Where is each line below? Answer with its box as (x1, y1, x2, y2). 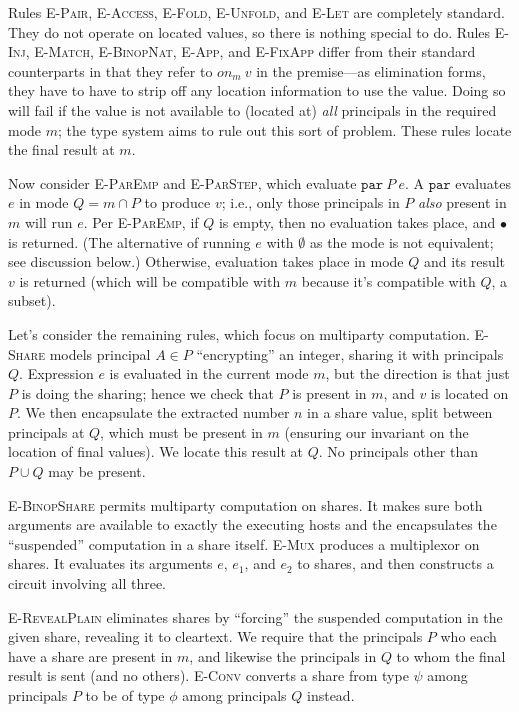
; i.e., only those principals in (221, 192, 400, 213)
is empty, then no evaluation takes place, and (218, 211, 496, 232)
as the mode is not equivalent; (309, 231, 494, 252)
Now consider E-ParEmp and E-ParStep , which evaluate (8, 172, 357, 193)
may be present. (48, 461, 146, 482)
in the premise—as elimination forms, (256, 60, 486, 81)
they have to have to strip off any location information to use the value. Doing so (8, 80, 506, 101)
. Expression (19, 363, 94, 384)
